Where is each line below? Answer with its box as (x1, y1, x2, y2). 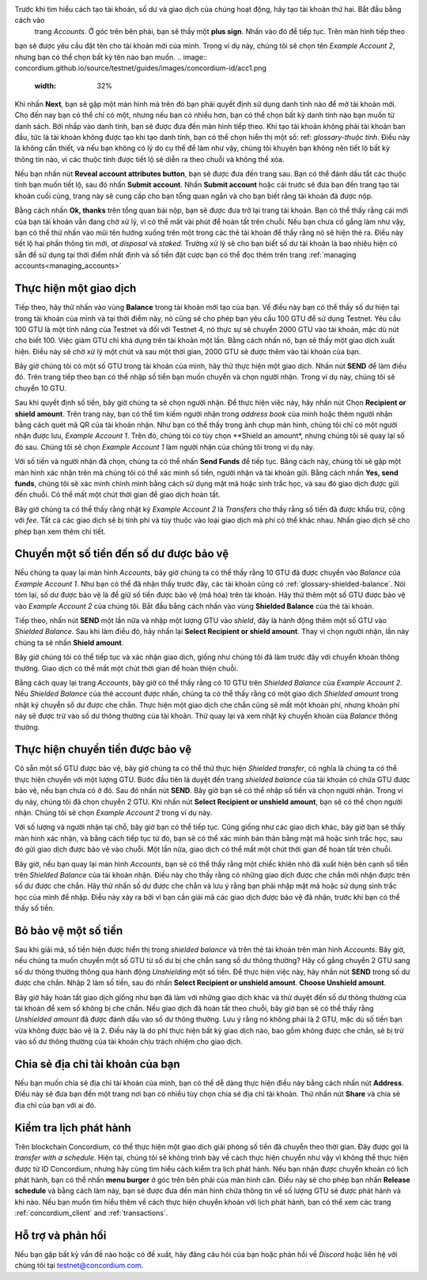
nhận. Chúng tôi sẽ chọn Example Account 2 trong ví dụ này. (14, 807, 213, 817)
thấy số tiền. (14, 904, 55, 913)
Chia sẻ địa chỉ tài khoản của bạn (14, 1057, 181, 1070)
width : (34, 81, 57, 91)
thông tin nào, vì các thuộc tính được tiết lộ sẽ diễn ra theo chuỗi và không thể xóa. (14, 154, 285, 164)
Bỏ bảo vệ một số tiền (14, 923, 123, 937)
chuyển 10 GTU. (14, 383, 67, 393)
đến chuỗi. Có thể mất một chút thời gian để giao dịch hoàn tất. (14, 490, 221, 500)
